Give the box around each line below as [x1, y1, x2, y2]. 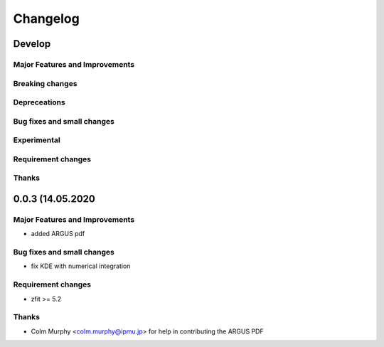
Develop [13, 38, 51, 50]
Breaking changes [13, 78, 78, 88]
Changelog [13, 11, 80, 26]
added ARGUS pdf [31, 230, 85, 238]
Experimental [13, 135, 60, 145]
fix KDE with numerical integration [31, 262, 131, 270]
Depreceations [13, 97, 65, 107]
